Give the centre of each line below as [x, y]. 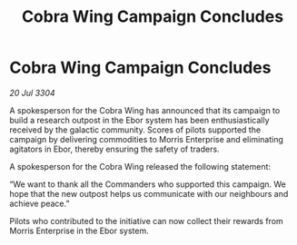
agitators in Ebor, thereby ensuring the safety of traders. [114, 149]
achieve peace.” [40, 203]
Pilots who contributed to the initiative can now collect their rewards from [146, 220]
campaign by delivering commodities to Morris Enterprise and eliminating [146, 139]
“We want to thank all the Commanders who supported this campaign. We [148, 184]
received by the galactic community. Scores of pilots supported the [135, 130]
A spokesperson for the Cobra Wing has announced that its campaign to [145, 110]
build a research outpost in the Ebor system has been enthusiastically [139, 120]
